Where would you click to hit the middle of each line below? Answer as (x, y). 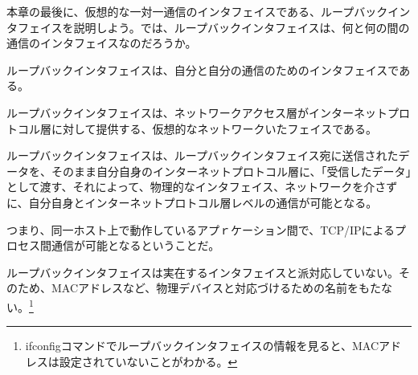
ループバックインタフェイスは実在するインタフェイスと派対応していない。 (203, 272)
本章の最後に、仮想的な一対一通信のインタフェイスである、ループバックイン (209, 11)
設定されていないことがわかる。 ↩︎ (148, 361)
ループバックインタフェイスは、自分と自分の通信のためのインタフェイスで (203, 69)
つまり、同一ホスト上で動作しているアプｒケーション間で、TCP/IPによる (201, 229)
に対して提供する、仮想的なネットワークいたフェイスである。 (214, 128)
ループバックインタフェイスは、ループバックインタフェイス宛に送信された (203, 155)
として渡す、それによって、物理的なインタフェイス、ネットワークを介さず (202, 187)
